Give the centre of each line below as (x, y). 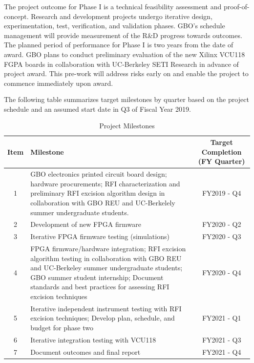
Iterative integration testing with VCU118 (93, 339)
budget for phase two (62, 328)
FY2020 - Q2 (222, 224)
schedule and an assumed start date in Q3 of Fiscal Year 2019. (97, 109)
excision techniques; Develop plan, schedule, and (103, 318)
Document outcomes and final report (85, 352)
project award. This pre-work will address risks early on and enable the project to (126, 73)
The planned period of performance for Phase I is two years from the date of (119, 45)
